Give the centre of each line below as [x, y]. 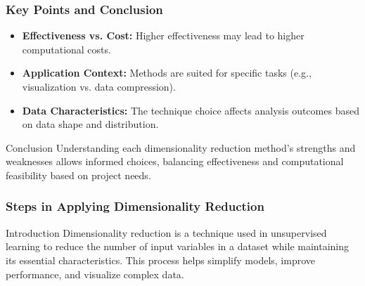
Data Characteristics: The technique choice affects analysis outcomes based [191, 110]
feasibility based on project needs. [78, 175]
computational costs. [66, 49]
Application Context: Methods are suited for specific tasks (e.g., [167, 73]
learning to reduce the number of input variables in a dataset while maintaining [178, 246]
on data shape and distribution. [90, 124]
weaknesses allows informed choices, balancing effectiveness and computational [175, 161]
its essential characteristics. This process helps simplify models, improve [161, 260]
